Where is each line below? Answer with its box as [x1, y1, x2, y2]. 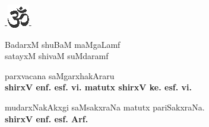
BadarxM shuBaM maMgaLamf [5, 38, 121, 50]
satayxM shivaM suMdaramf [5, 50, 109, 62]
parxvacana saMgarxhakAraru [5, 69, 115, 82]
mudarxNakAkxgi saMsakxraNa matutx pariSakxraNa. [5, 100, 205, 113]
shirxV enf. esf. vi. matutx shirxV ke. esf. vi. [5, 81, 192, 93]
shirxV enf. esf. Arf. [5, 112, 88, 125]
